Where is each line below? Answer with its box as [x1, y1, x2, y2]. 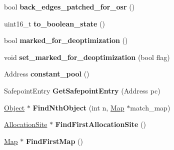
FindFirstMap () [25, 135, 83, 146]
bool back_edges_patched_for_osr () [4, 1, 135, 11]
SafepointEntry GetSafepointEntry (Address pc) [4, 85, 160, 95]
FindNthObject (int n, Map [32, 102, 124, 112]
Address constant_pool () [4, 68, 89, 79]
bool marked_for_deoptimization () [4, 35, 128, 45]
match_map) [130, 102, 170, 112]
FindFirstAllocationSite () [55, 119, 146, 129]
